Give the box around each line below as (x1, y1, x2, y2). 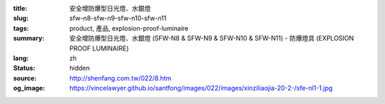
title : (13, 4, 28, 12)
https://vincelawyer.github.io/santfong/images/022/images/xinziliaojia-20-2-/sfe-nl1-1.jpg (69, 84, 333, 93)
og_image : (13, 84, 46, 93)
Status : (13, 64, 36, 73)
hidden (69, 64, 91, 73)
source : (13, 73, 37, 82)
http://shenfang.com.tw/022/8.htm (69, 73, 172, 82)
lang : (13, 53, 29, 62)
